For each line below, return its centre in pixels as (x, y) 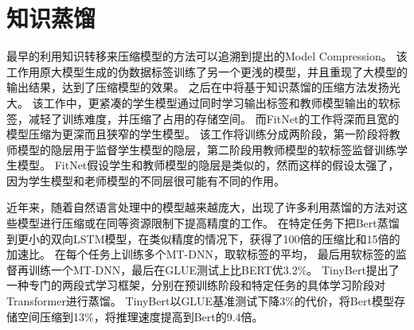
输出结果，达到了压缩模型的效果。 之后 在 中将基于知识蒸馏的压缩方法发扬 (198, 87)
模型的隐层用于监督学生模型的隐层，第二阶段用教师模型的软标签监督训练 (207, 149)
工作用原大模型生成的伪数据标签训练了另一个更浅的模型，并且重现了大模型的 (207, 71)
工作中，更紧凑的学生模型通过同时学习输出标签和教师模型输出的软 (216, 102)
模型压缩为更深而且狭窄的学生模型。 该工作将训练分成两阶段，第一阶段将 (198, 134)
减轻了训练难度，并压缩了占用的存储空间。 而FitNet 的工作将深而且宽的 (214, 118)
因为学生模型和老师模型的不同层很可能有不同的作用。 (146, 180)
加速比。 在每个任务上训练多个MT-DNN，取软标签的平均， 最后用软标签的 (201, 254)
